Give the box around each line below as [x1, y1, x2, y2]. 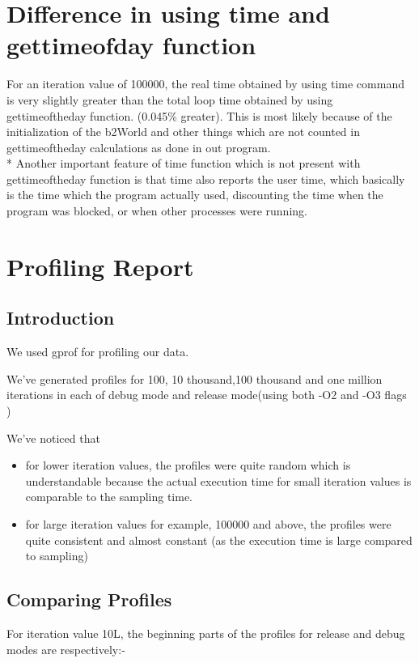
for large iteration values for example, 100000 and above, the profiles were [25, 515, 391, 532]
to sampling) [25, 547, 88, 564]
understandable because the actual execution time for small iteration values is [25, 472, 412, 489]
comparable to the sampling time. [25, 488, 193, 505]
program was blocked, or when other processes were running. [6, 202, 307, 219]
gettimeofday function [6, 28, 256, 62]
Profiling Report [6, 249, 194, 283]
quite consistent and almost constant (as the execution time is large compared [25, 531, 413, 548]
